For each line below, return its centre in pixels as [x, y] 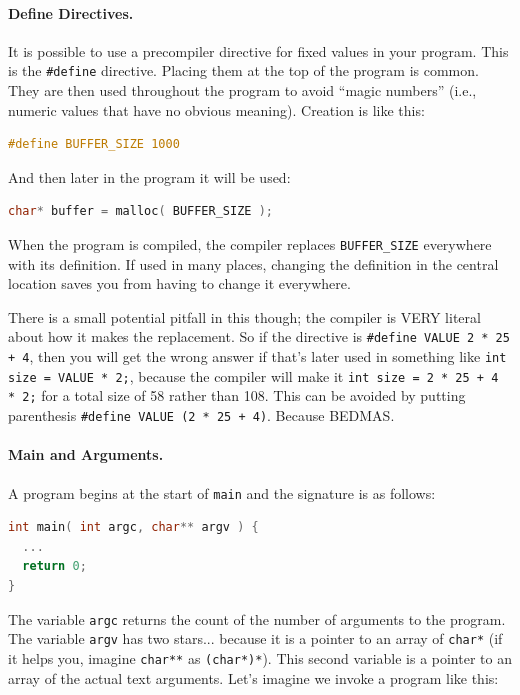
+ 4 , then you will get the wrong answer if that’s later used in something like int [257, 356]
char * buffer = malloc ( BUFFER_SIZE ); [140, 211]
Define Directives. [71, 12]
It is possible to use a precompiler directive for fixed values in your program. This [258, 50]
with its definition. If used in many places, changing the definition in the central [253, 263]
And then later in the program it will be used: [149, 176]
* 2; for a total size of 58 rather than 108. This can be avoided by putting [237, 395]
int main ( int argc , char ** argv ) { [133, 527]
